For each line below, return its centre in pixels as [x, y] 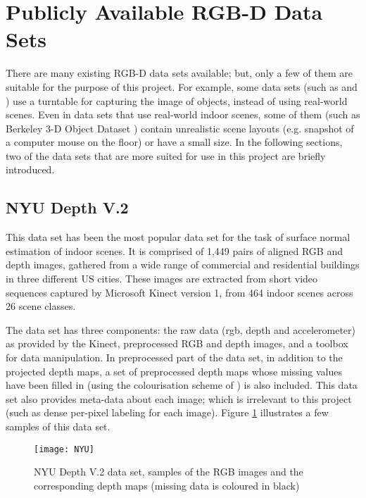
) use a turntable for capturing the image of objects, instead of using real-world [177, 100]
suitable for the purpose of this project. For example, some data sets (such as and [182, 86]
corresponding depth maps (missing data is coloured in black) [167, 485]
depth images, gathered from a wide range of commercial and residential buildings [183, 264]
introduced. [30, 169]
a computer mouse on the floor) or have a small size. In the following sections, [174, 142]
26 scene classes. [41, 306]
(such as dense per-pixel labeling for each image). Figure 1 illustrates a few [167, 412]
